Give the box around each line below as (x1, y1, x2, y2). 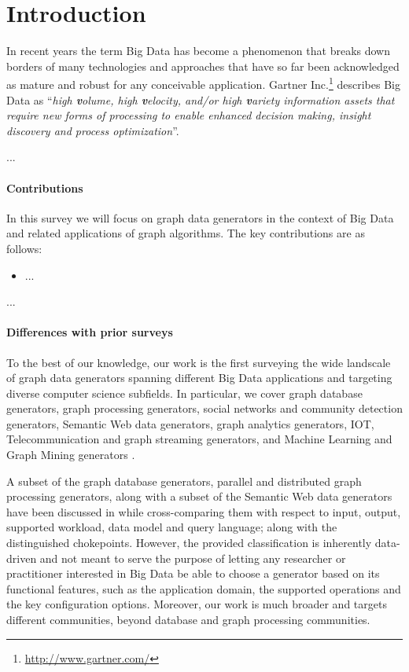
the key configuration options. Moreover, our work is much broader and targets (6, 596, 387, 612)
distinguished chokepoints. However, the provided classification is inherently (6, 534, 372, 551)
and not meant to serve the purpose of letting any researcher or (39, 549, 346, 566)
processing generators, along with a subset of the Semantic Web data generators (6, 488, 392, 505)
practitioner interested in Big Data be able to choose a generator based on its (6, 565, 380, 582)
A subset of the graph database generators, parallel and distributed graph (6, 472, 362, 489)
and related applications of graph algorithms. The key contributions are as (6, 225, 365, 241)
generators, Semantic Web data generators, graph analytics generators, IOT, (6, 415, 374, 431)
